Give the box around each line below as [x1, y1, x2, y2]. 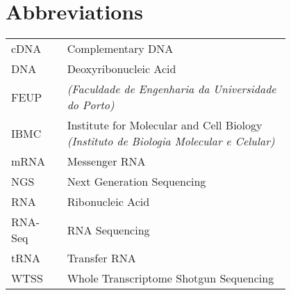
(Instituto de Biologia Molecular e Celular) [67, 133, 275, 150]
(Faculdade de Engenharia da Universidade [67, 81, 276, 97]
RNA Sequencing [67, 221, 150, 238]
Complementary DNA [67, 40, 174, 57]
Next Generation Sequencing [67, 173, 206, 190]
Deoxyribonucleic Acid [67, 61, 176, 77]
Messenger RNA [67, 153, 146, 170]
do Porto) [67, 97, 115, 113]
